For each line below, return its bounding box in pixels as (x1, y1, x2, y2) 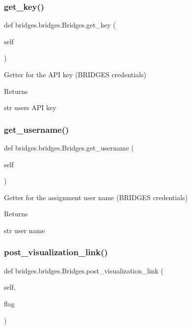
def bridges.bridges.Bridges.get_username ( (4, 143, 134, 152)
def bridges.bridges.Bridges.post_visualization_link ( (4, 265, 164, 275)
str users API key (4, 102, 56, 113)
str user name (4, 225, 45, 235)
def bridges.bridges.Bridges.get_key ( (4, 20, 116, 30)
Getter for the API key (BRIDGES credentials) (4, 69, 146, 79)
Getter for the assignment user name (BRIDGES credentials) (4, 192, 188, 202)
